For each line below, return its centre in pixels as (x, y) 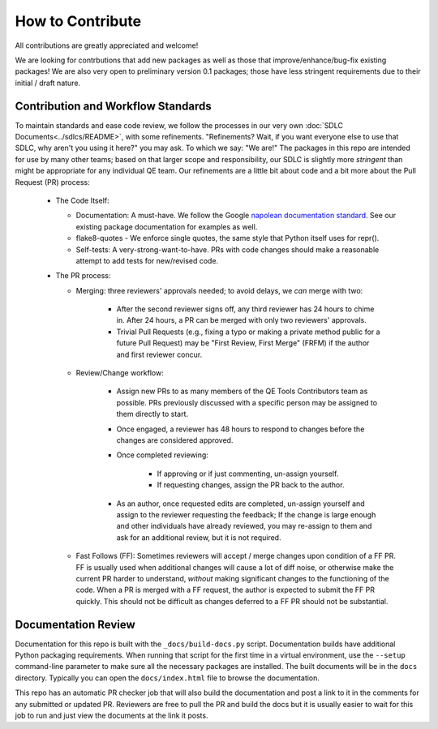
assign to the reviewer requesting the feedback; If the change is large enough (246, 514)
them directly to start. (152, 414)
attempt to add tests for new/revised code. (147, 260)
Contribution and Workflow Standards (114, 106)
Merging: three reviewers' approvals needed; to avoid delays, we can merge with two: (219, 290)
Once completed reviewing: (162, 455)
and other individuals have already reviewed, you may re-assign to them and (244, 526)
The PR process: (83, 276)
